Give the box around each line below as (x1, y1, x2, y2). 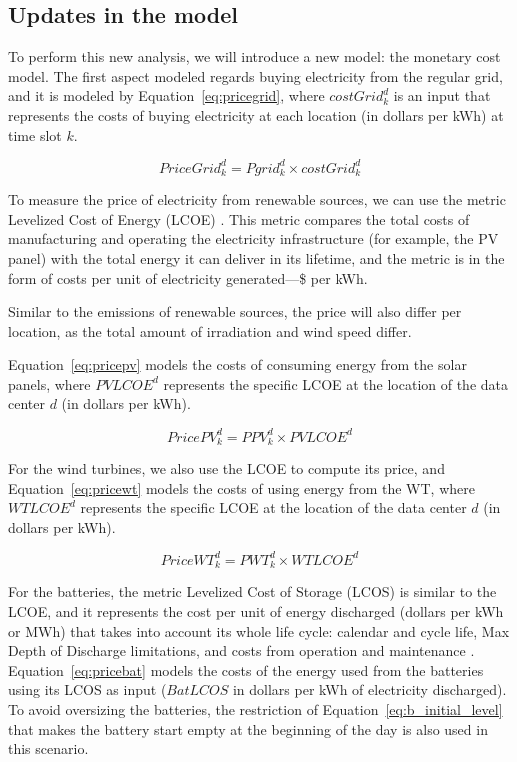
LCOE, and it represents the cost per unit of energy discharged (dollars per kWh (8, 600, 504, 621)
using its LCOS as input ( (8, 679, 167, 700)
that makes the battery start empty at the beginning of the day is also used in (8, 718, 488, 739)
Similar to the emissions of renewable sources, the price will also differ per (8, 301, 462, 322)
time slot (8, 124, 62, 145)
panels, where (8, 373, 91, 394)
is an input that (393, 85, 491, 106)
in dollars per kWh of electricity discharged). (232, 679, 507, 700)
